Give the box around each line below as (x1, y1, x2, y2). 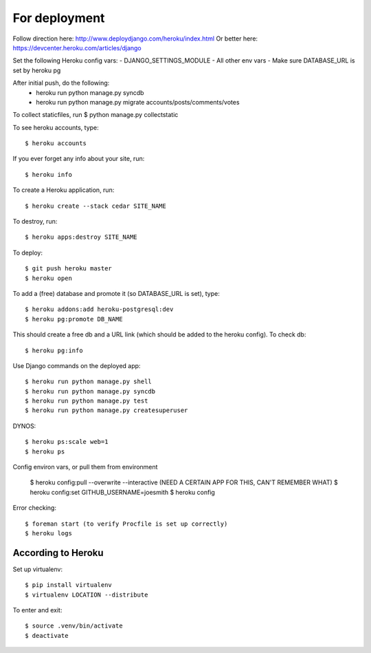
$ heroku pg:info (25, 346, 83, 354)
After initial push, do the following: (12, 79, 110, 87)
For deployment (12, 10, 105, 25)
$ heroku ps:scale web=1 (25, 438, 109, 446)
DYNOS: (12, 422, 36, 430)
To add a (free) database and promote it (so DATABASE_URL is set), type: (12, 289, 220, 297)
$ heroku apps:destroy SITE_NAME (25, 233, 137, 241)
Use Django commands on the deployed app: (12, 361, 141, 370)
